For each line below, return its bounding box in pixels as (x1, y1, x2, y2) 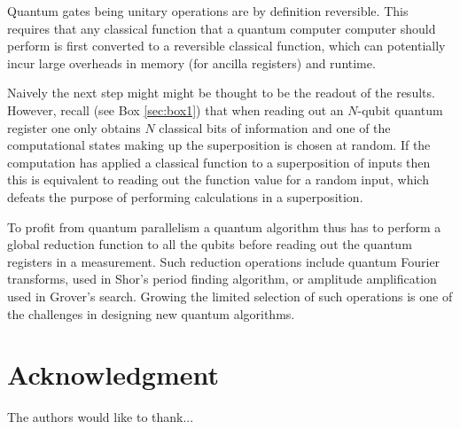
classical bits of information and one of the (159, 118, 391, 136)
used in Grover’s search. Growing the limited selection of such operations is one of (7, 286, 453, 305)
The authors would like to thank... (7, 408, 194, 426)
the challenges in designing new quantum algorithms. (7, 304, 295, 323)
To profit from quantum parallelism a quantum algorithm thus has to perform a (7, 217, 441, 236)
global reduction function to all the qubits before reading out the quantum (7, 235, 412, 253)
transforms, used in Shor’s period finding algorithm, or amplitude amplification (7, 269, 437, 288)
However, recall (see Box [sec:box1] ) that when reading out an (7, 100, 344, 119)
